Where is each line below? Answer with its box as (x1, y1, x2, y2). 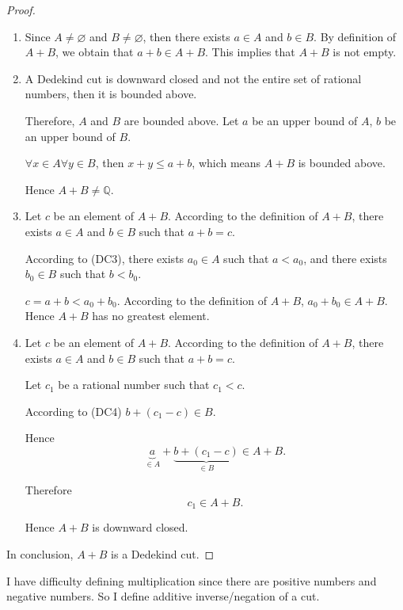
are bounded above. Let (124, 112, 239, 128)
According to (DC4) (25, 402, 122, 419)
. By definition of (314, 28, 397, 44)
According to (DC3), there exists (25, 250, 184, 266)
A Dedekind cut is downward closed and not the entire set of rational (25, 70, 362, 86)
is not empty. (333, 44, 397, 60)
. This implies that (205, 44, 295, 60)
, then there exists (143, 28, 230, 44)
